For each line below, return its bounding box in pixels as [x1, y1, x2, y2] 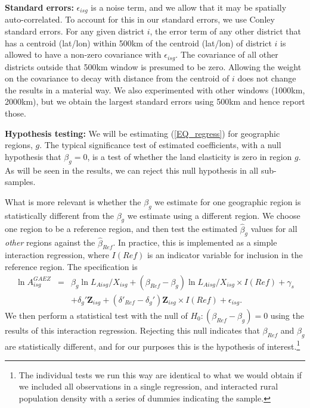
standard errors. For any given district [5, 25, 145, 37]
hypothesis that [5, 150, 61, 162]
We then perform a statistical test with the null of [5, 309, 188, 321]
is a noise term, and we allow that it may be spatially [91, 1, 287, 13]
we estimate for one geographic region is [154, 195, 301, 208]
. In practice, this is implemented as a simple [113, 236, 277, 249]
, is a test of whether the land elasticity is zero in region [87, 150, 292, 162]
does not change [237, 72, 296, 84]
